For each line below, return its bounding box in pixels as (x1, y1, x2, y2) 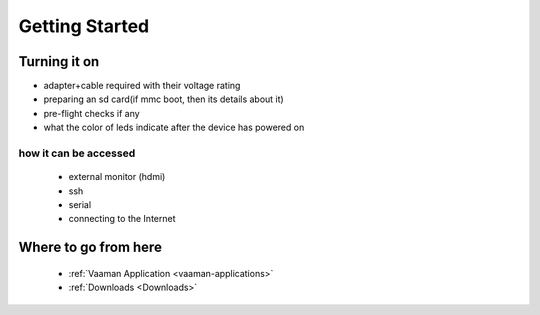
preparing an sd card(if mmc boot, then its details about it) (43, 93, 284, 105)
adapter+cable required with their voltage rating (43, 80, 241, 92)
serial (68, 198, 92, 210)
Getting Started (18, 15, 150, 37)
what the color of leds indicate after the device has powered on (43, 121, 305, 134)
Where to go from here (18, 239, 162, 256)
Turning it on (18, 53, 100, 70)
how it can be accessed (18, 146, 136, 160)
